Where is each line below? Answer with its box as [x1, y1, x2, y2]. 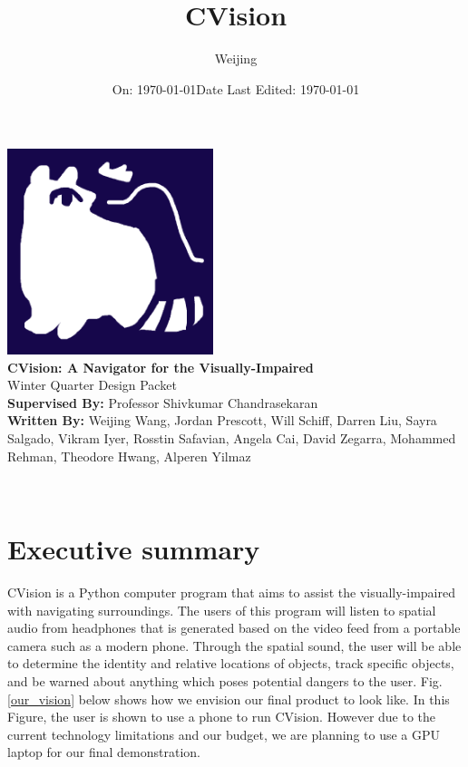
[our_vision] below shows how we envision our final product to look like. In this [7, 689, 450, 708]
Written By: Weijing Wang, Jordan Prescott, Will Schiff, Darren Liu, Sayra [7, 411, 437, 430]
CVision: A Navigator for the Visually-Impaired [7, 357, 314, 376]
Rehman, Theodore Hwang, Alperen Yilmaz [7, 446, 251, 465]
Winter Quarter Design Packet [7, 375, 177, 394]
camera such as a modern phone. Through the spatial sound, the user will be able [7, 636, 462, 655]
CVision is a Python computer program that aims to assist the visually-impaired [7, 582, 456, 601]
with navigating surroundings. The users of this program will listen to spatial [7, 600, 436, 619]
